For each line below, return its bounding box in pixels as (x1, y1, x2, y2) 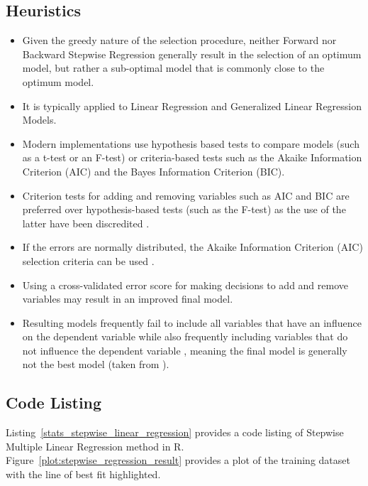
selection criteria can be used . (22, 253, 155, 268)
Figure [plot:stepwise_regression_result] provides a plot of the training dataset (6, 453, 350, 468)
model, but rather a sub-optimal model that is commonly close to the (22, 60, 325, 75)
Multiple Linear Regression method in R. (6, 438, 184, 453)
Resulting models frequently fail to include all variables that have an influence (22, 315, 362, 330)
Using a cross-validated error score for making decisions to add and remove (22, 277, 348, 292)
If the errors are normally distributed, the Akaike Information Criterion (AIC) (22, 239, 363, 254)
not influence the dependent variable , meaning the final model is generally (22, 342, 347, 357)
